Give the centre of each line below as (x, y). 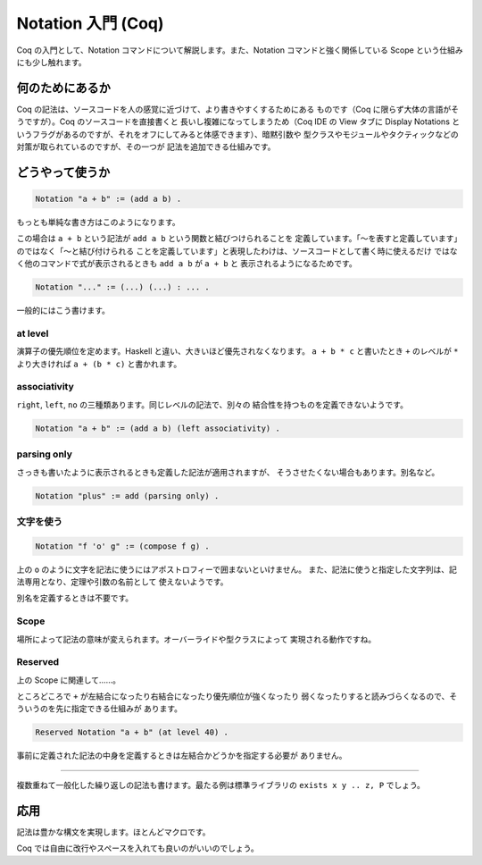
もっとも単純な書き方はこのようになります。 (98, 222)
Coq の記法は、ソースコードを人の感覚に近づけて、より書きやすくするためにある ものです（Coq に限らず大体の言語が (234, 109)
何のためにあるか (63, 88)
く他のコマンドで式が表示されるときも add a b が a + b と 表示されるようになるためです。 (187, 264)
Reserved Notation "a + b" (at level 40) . (132, 732)
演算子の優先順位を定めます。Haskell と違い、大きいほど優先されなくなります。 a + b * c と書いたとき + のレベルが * (237, 351)
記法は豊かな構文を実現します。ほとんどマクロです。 (113, 832)
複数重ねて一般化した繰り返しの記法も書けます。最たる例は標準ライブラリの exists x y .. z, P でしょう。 (221, 785)
